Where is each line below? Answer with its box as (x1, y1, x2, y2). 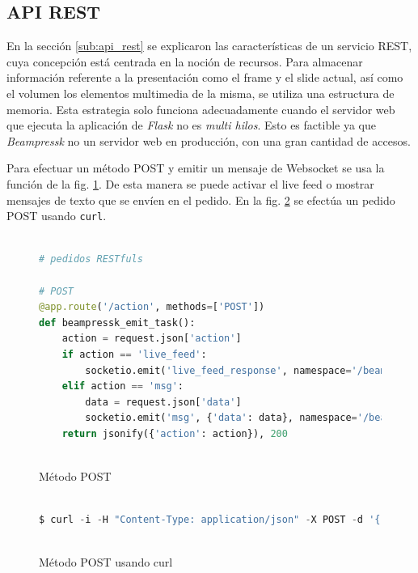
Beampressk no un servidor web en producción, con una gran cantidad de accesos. (6, 132, 411, 149)
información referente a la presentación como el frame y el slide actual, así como (6, 69, 403, 86)
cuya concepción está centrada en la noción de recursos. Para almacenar (6, 53, 363, 70)
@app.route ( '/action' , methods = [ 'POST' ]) (39, 301, 265, 313)
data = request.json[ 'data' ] (85, 396, 242, 408)
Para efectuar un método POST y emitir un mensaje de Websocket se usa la (6, 159, 385, 176)
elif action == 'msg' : (61, 380, 184, 393)
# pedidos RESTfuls (39, 253, 143, 265)
